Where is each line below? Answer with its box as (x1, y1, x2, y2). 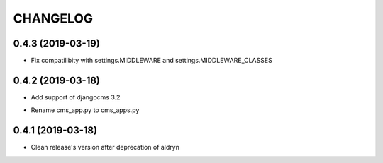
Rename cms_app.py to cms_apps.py (30, 106, 140, 114)
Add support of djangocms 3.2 (30, 92, 121, 102)
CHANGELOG (13, 11, 94, 26)
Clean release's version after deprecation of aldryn (30, 143, 180, 152)
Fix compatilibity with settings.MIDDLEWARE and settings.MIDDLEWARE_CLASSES (30, 56, 272, 65)
